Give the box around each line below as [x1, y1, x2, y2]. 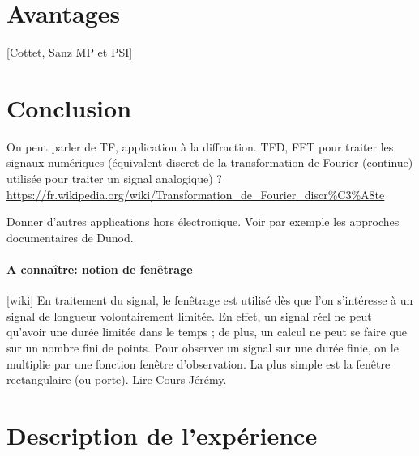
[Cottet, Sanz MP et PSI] [6, 44, 133, 61]
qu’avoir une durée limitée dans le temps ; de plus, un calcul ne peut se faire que [6, 323, 407, 340]
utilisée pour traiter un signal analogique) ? [6, 170, 222, 187]
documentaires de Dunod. [6, 228, 134, 245]
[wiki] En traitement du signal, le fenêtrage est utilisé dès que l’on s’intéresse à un [6, 292, 413, 309]
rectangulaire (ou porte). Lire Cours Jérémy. [6, 371, 227, 388]
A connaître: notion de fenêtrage [6, 261, 193, 277]
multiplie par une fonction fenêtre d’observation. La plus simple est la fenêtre [6, 355, 391, 372]
